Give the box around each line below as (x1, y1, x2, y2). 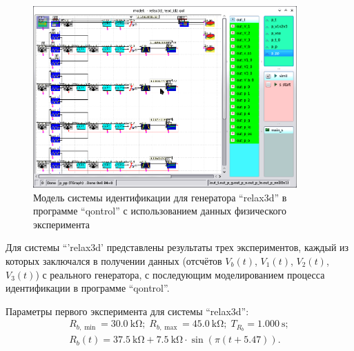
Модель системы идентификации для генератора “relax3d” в (33, 190, 287, 204)
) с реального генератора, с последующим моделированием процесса (35, 267, 325, 281)
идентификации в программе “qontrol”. (6, 281, 170, 295)
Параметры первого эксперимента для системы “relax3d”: (6, 303, 249, 318)
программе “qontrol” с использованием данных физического (33, 203, 286, 218)
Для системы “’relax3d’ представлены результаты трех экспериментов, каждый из (6, 240, 349, 254)
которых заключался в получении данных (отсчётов (6, 253, 222, 268)
